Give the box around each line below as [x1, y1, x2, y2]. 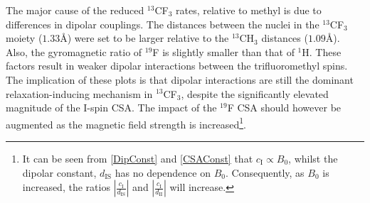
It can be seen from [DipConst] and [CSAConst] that [22, 151, 253, 165]
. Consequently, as [226, 165, 305, 180]
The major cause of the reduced [6, 3, 144, 17]
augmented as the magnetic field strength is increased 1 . [6, 114, 246, 131]
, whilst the [288, 151, 338, 165]
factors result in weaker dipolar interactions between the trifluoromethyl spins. [6, 58, 348, 73]
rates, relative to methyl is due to [176, 3, 322, 17]
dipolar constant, [22, 165, 97, 180]
